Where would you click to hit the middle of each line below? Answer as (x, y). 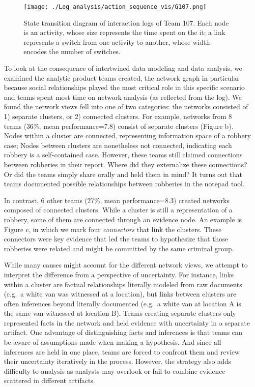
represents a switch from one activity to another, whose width (117, 42)
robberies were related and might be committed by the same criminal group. (119, 248)
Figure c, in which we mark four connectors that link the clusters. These (113, 229)
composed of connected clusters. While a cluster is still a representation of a (118, 210)
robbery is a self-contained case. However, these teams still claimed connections (123, 155)
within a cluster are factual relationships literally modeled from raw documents (123, 284)
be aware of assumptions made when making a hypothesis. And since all (113, 342)
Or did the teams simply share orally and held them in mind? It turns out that (123, 174)
